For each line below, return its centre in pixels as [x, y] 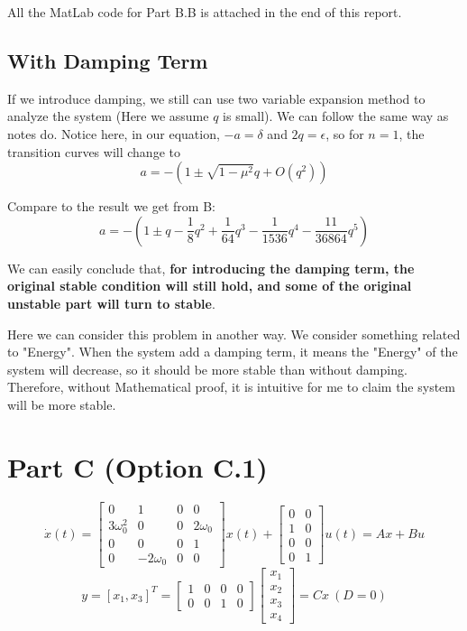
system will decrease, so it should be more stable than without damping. [207, 369]
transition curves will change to [94, 151]
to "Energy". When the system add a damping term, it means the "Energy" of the [233, 352]
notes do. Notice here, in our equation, [114, 133]
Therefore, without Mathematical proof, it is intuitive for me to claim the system [231, 387]
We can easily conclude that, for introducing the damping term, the [211, 268]
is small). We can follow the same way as [336, 116]
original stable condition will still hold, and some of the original [210, 286]
